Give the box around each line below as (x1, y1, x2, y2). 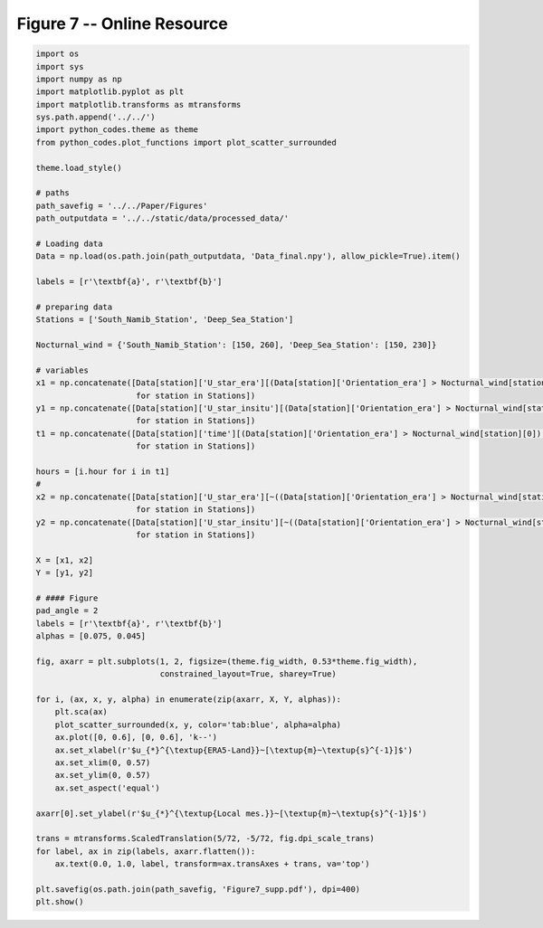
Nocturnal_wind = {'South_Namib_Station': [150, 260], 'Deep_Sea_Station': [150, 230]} (35, 340, 437, 350)
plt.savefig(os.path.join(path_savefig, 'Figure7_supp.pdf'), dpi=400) (35, 884, 361, 895)
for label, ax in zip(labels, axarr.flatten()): (35, 846, 256, 857)
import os (35, 49, 80, 59)
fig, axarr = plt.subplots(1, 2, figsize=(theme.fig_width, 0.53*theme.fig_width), (35, 656, 418, 667)
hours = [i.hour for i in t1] (35, 467, 170, 477)
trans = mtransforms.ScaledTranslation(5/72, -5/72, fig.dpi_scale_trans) (35, 833, 376, 844)
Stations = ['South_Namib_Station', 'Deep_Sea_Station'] (35, 315, 294, 325)
